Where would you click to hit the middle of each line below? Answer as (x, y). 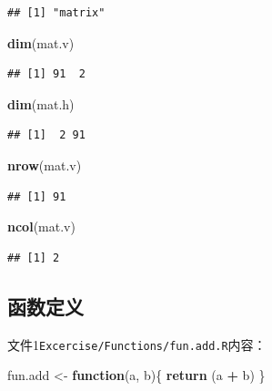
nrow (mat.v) (45, 165)
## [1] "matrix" (56, 13)
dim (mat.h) (41, 103)
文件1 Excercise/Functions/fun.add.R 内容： (137, 344)
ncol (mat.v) (41, 226)
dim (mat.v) (41, 42)
